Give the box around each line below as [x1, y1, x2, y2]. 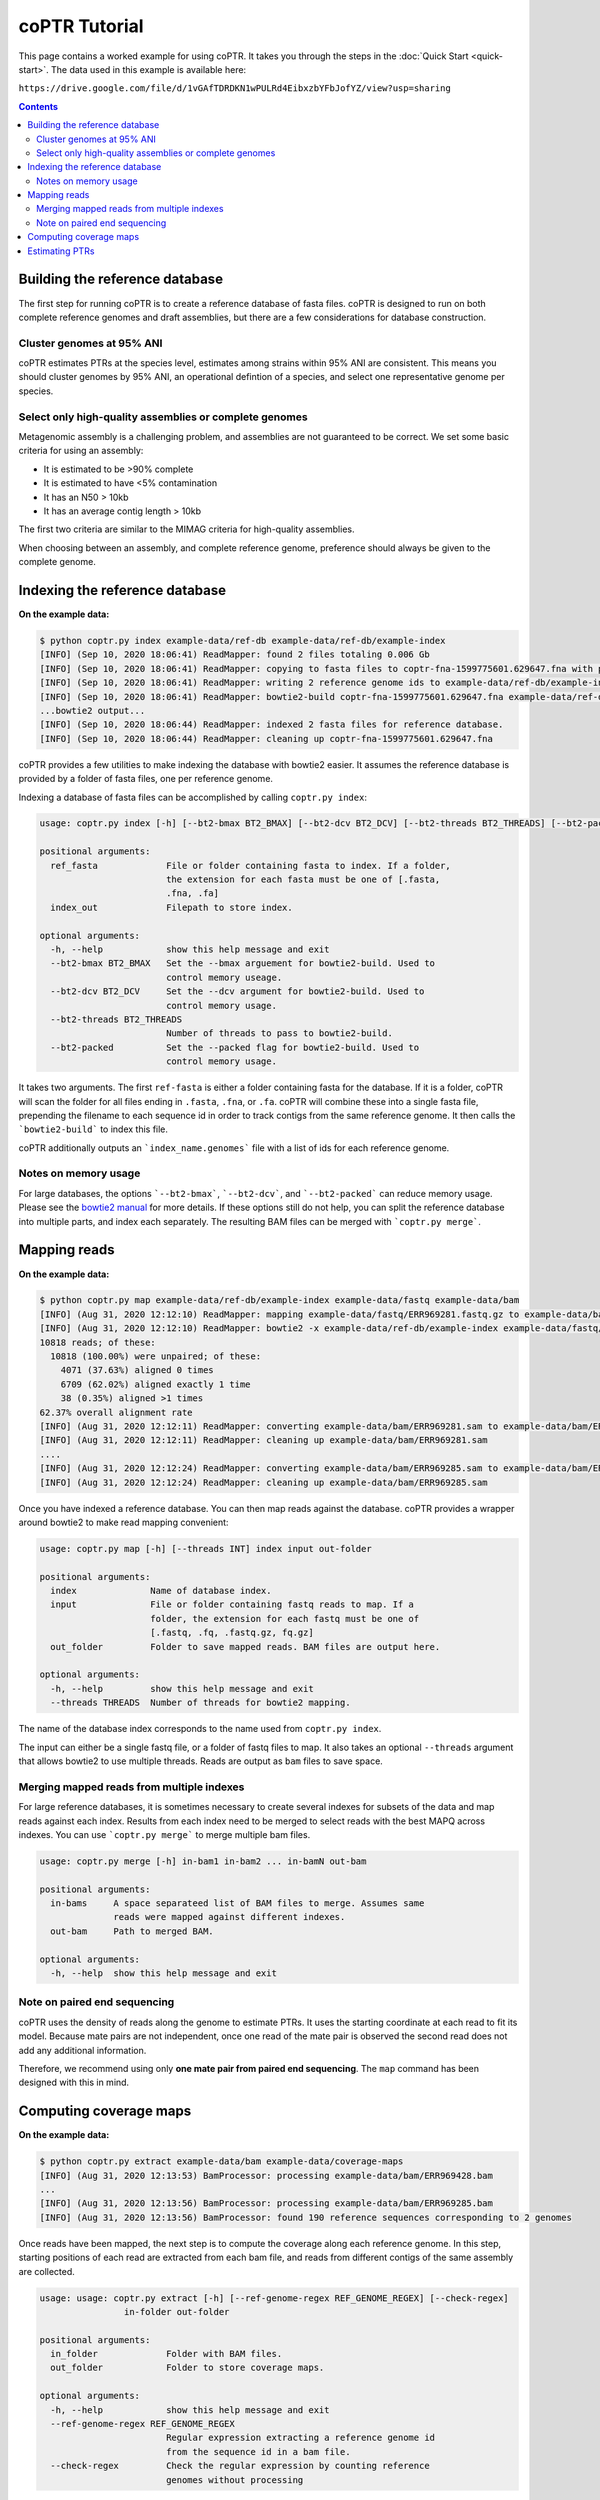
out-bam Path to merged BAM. [50, 1925, 214, 1937]
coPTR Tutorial [18, 15, 144, 37]
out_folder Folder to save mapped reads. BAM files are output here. [50, 1641, 441, 1652]
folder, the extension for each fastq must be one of [150, 1613, 420, 1624]
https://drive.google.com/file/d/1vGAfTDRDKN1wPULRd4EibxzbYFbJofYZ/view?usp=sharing [18, 83, 452, 94]
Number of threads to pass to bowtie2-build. [165, 1028, 394, 1039]
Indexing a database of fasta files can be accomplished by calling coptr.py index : [18, 791, 367, 803]
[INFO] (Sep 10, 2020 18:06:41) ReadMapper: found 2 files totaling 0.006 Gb [39, 649, 430, 660]
